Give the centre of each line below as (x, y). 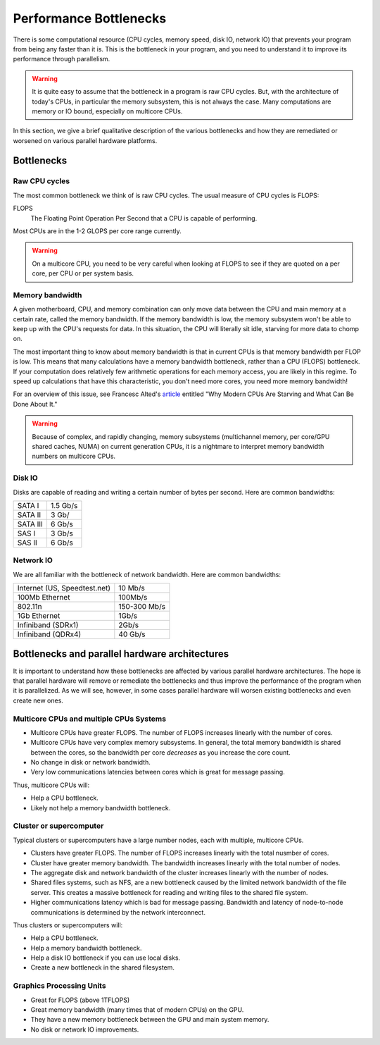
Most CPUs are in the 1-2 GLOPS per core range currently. (97, 231)
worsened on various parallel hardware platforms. (85, 140)
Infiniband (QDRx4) (49, 634)
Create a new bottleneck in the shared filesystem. (103, 967)
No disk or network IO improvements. (85, 1029)
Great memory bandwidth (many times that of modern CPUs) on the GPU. (137, 1009)
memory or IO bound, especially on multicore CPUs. (107, 111)
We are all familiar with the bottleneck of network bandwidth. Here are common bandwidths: (147, 574)
